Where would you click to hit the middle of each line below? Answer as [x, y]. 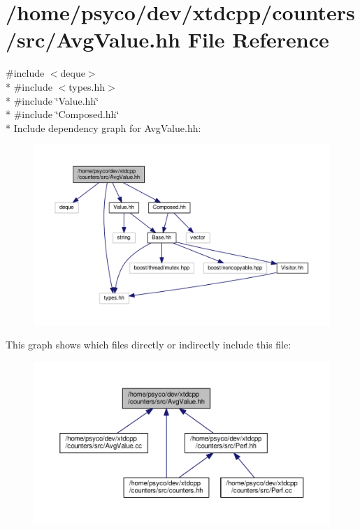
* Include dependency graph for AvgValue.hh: [103, 127]
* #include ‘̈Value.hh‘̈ [52, 100]
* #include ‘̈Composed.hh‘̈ [63, 114]
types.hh [87, 86]
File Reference [258, 39]
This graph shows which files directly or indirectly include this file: [149, 345]
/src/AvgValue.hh [93, 39]
